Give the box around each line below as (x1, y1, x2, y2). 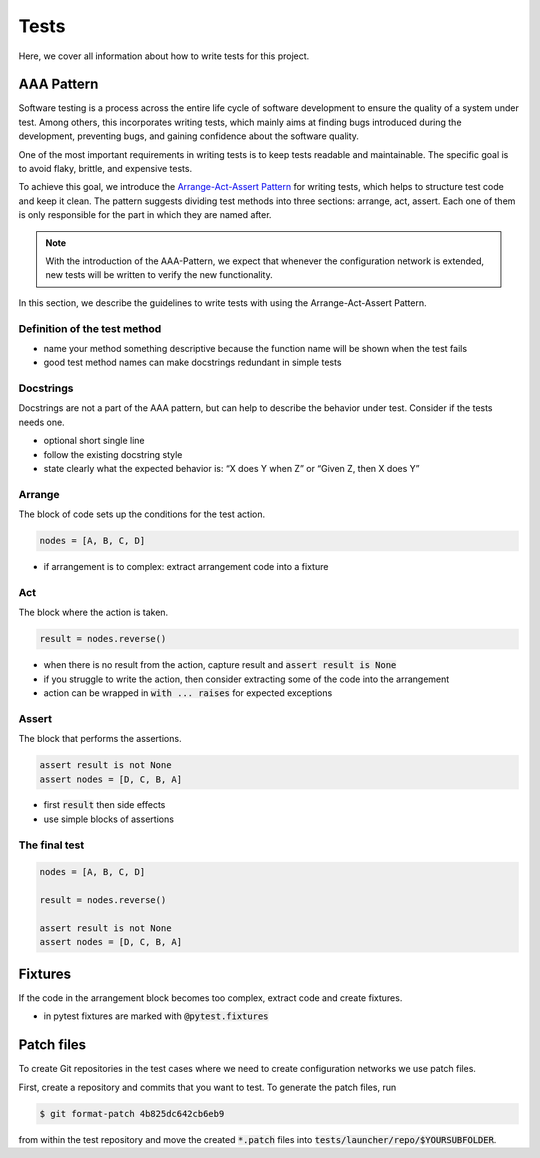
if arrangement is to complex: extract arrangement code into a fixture (43, 561, 329, 573)
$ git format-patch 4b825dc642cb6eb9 (39, 1108, 225, 1119)
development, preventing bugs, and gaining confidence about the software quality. (18, 130, 360, 142)
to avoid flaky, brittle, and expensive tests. (18, 163, 193, 175)
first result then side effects (43, 799, 166, 811)
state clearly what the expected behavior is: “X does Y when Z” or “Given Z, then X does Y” (43, 462, 420, 474)
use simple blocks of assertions (43, 813, 175, 825)
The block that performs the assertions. (18, 733, 182, 745)
